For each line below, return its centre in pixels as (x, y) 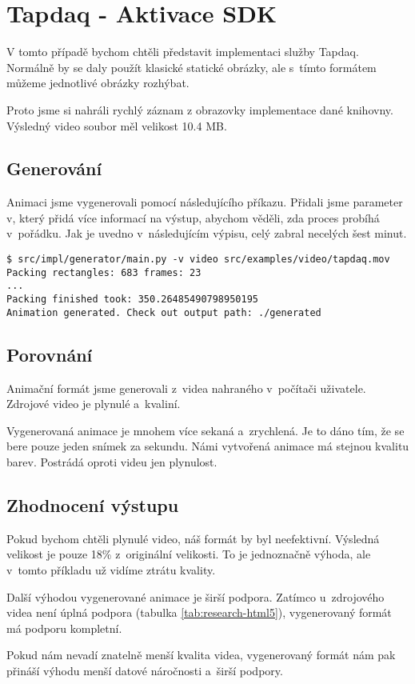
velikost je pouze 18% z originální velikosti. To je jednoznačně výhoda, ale (189, 554)
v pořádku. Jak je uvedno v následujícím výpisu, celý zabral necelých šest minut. (207, 233)
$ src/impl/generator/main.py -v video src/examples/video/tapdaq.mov (198, 260)
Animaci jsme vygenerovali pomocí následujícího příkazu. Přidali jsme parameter (205, 202)
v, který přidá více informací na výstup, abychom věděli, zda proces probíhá (193, 217)
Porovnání (50, 354)
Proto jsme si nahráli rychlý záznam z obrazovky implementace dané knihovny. (200, 109)
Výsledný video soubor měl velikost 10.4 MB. (117, 125)
